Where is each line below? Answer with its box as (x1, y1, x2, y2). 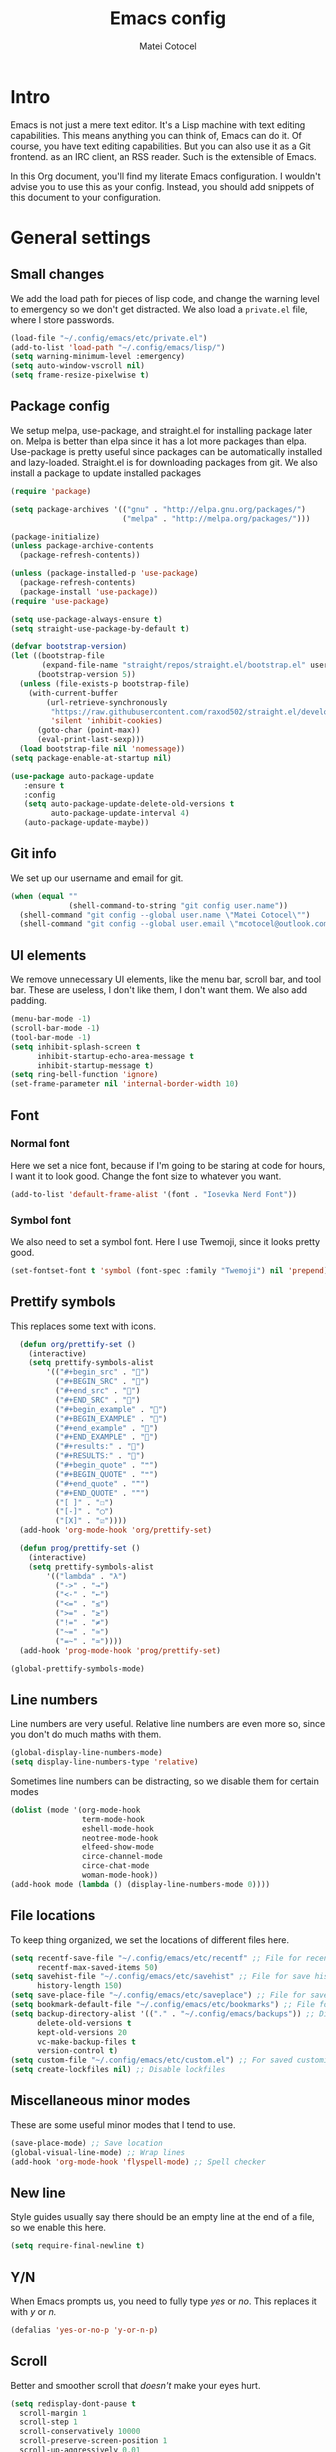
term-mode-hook (81, 1814, 145, 1824)
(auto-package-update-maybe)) (23, 818, 150, 828)
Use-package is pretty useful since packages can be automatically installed (10, 445, 323, 457)
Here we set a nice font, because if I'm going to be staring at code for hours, (10, 1159, 326, 1171)
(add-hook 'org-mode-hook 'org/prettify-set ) (19, 1525, 213, 1536)
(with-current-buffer (28, 688, 118, 698)
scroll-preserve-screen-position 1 (19, 2436, 168, 2446)
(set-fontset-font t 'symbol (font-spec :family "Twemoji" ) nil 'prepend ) (10, 1265, 329, 1276)
